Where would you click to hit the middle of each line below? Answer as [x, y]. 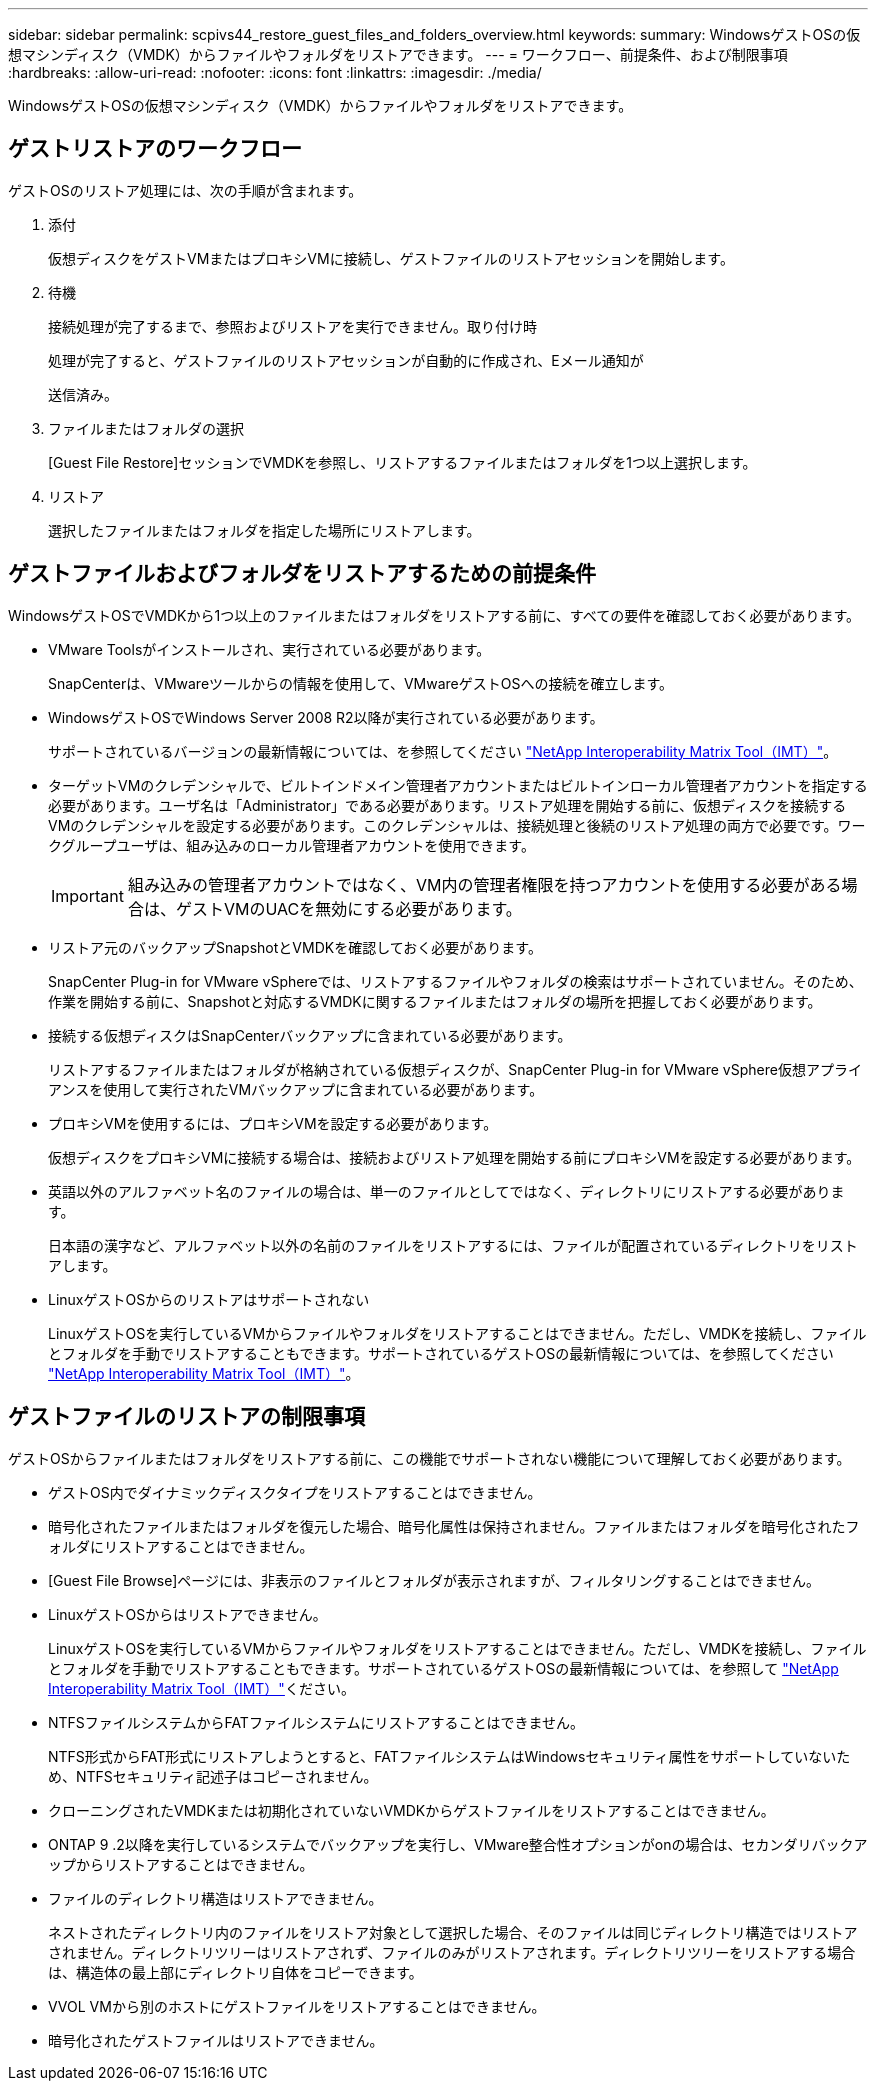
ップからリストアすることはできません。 [181, 1864]
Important [87, 895]
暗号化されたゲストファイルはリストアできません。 [216, 2040]
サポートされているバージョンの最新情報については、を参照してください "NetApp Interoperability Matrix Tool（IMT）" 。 [443, 751]
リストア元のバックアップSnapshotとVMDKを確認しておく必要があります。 [295, 947]
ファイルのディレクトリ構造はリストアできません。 [215, 1898]
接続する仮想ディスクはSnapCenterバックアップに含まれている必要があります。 [310, 1035]
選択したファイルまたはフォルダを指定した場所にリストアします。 [264, 530]
